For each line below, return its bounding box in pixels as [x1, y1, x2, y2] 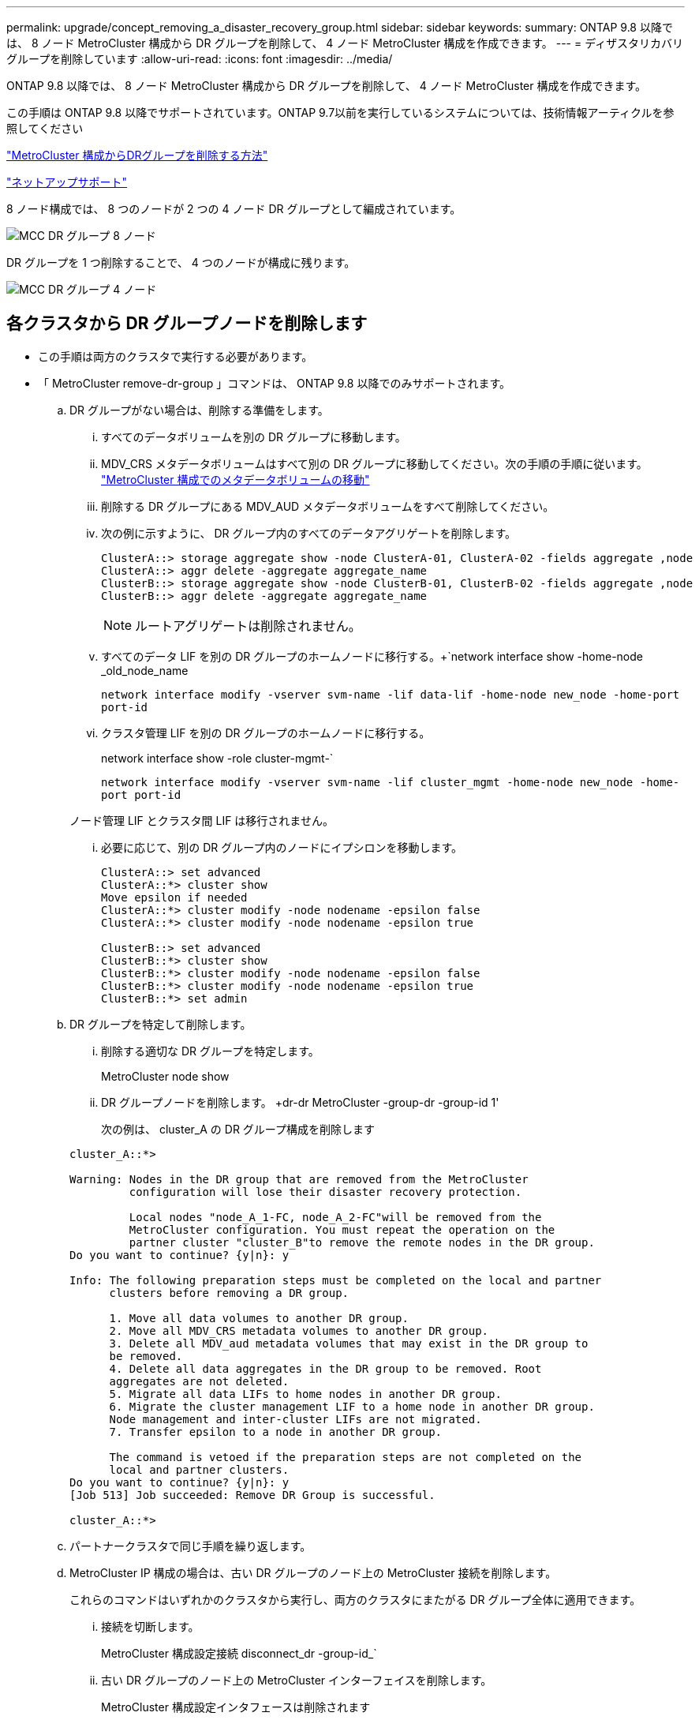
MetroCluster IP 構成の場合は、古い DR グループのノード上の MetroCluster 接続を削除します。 [69, 1565, 557, 1579]
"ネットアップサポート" [6, 175, 128, 189]
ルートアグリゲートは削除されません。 [135, 617, 361, 634]
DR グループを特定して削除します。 [69, 1017, 252, 1031]
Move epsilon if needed [101, 890, 248, 904]
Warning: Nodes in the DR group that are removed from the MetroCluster [69, 1172, 529, 1186]
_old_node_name [101, 663, 189, 677]
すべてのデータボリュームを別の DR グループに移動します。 [101, 429, 406, 444]
